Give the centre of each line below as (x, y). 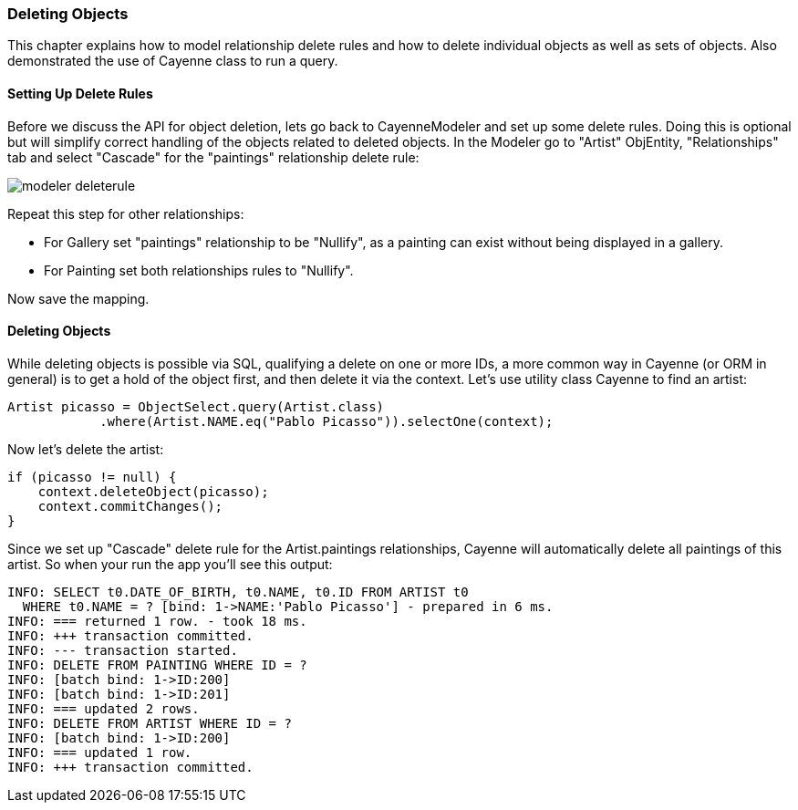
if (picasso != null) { (92, 477)
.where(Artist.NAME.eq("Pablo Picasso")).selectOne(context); (326, 421)
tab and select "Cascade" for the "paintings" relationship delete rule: (213, 157)
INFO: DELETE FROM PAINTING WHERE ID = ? (157, 665)
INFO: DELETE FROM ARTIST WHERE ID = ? (150, 723)
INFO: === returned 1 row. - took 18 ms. (157, 621)
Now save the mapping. (78, 298)
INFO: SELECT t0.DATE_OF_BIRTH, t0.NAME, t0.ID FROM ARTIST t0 (238, 592)
